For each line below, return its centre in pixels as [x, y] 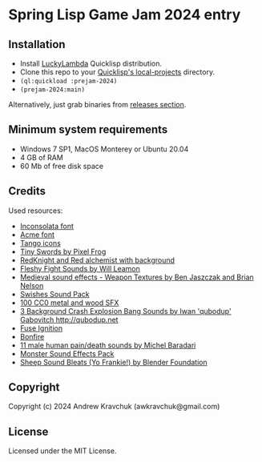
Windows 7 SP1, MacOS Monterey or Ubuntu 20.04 [104, 149]
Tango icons [40, 243]
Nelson [32, 285]
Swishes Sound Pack [54, 294]
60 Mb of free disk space [62, 166]
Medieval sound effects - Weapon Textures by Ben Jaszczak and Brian [137, 277]
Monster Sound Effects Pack [67, 353]
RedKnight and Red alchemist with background [97, 260]
